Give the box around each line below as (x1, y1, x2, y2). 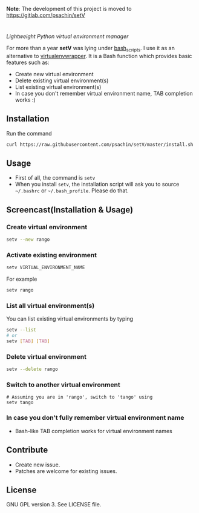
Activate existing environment (6, 250, 97, 259)
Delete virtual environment (6, 352, 86, 361)
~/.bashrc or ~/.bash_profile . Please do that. (15, 187, 129, 194)
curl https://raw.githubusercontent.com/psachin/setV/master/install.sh (6, 142, 194, 148)
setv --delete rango (6, 366, 59, 373)
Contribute (6, 445, 48, 456)
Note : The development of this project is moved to (6, 5, 132, 12)
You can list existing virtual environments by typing (6, 315, 134, 322)
